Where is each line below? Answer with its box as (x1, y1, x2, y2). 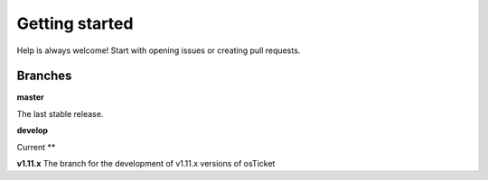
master (16, 92, 44, 103)
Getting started (16, 13, 134, 33)
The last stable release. (16, 108, 104, 119)
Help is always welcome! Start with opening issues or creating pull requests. (16, 45, 301, 56)
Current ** (16, 141, 56, 152)
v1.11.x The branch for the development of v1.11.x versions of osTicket (16, 158, 276, 169)
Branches (16, 68, 72, 84)
